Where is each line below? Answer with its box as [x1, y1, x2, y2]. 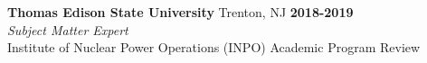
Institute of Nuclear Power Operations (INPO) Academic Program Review [7, 38, 421, 57]
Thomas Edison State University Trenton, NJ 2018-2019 [7, 3, 354, 21]
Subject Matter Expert [7, 20, 128, 39]
